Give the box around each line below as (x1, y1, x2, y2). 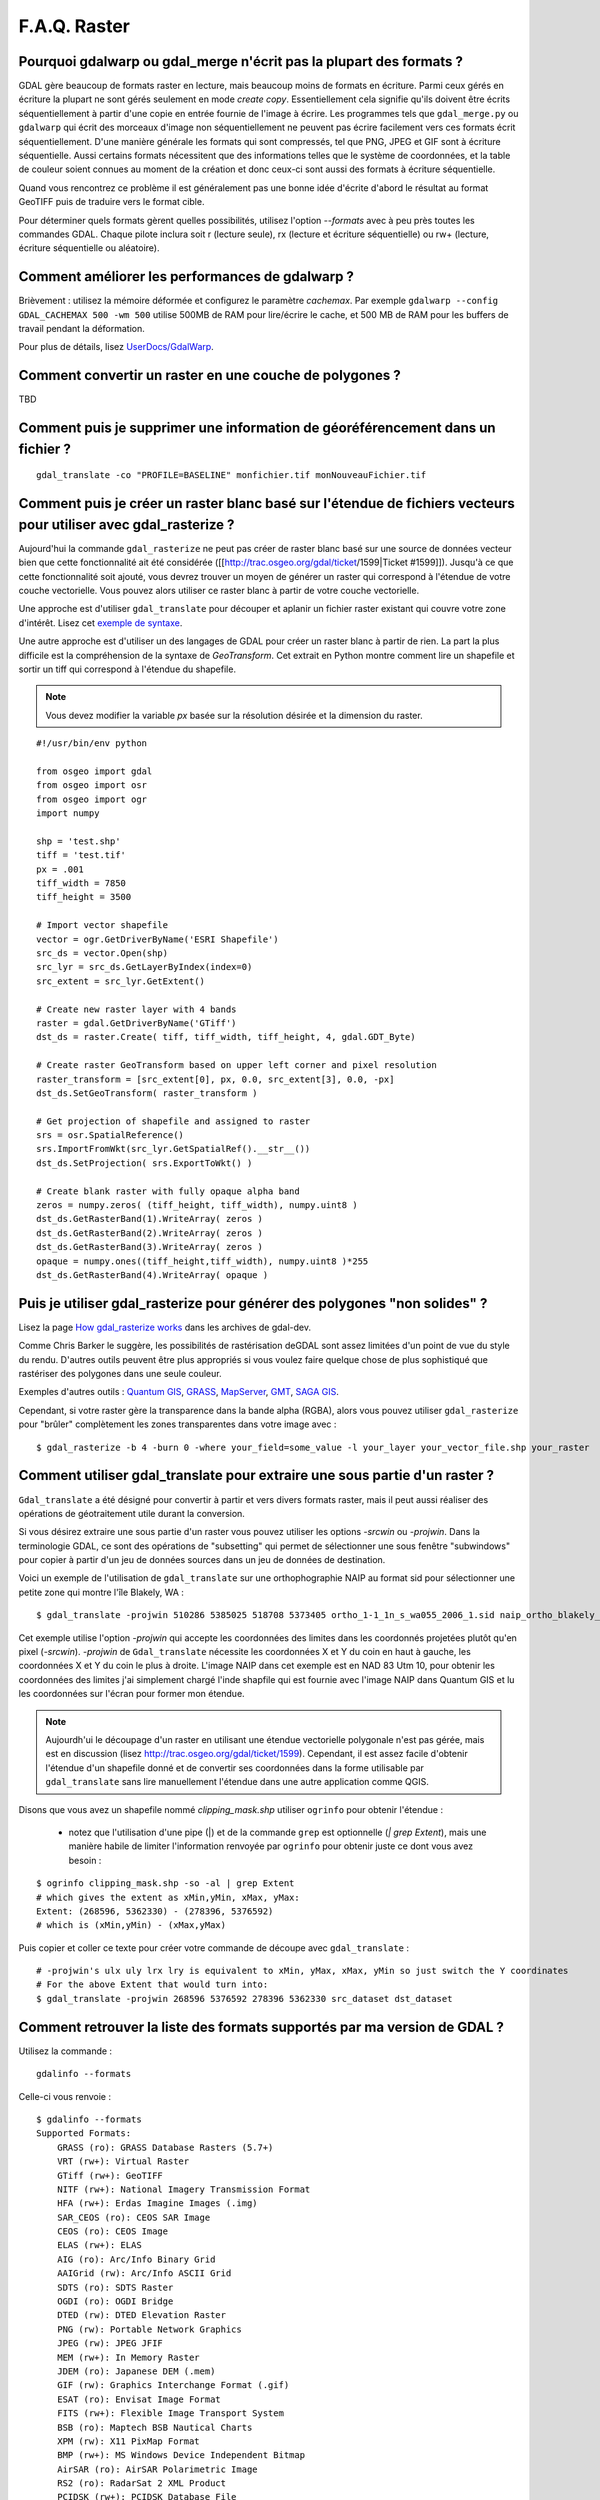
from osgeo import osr (36, 780, 148, 791)
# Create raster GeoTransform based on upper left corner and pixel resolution (36, 1060, 437, 1071)
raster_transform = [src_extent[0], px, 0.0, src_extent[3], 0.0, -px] (36, 1073, 395, 1085)
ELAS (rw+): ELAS (56, 2240, 142, 2251)
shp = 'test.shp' (36, 835, 121, 847)
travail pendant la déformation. (18, 323, 145, 335)
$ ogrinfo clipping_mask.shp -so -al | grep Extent (36, 1878, 295, 1889)
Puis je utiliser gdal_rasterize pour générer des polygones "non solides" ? (18, 1295, 488, 1312)
